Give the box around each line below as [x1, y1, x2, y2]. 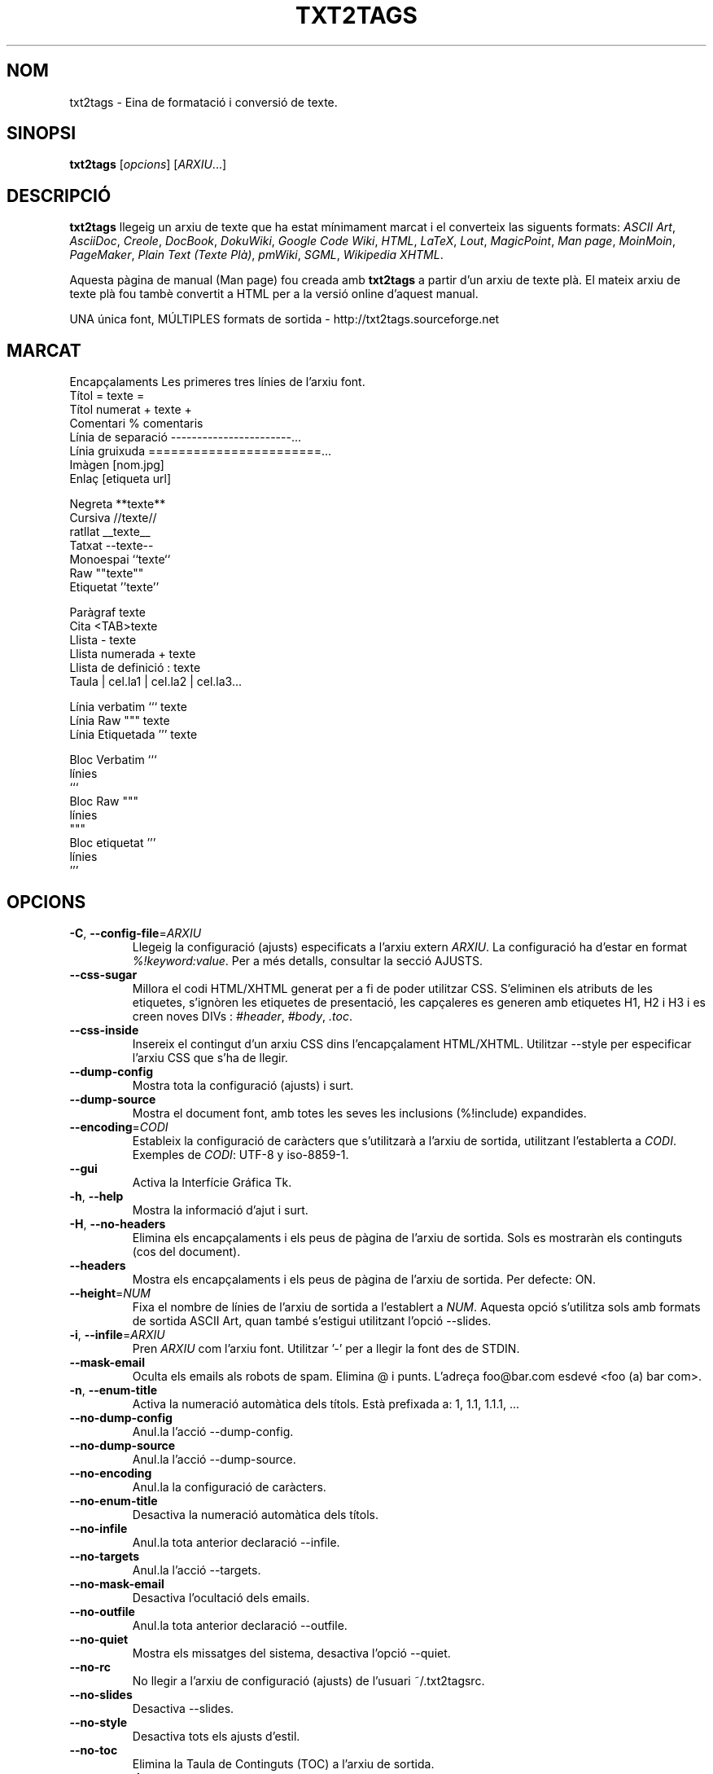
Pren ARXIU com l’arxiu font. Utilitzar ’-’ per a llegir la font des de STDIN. [132, 1341, 520, 1355]
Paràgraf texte [69, 605, 146, 620]
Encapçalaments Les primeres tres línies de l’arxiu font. [69, 375, 365, 389]
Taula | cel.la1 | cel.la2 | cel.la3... [69, 674, 243, 689]
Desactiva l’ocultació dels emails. [132, 1590, 310, 1605]
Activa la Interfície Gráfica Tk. [132, 1175, 292, 1189]
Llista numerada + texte [69, 647, 196, 661]
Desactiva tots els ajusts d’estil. [132, 1728, 300, 1743]
